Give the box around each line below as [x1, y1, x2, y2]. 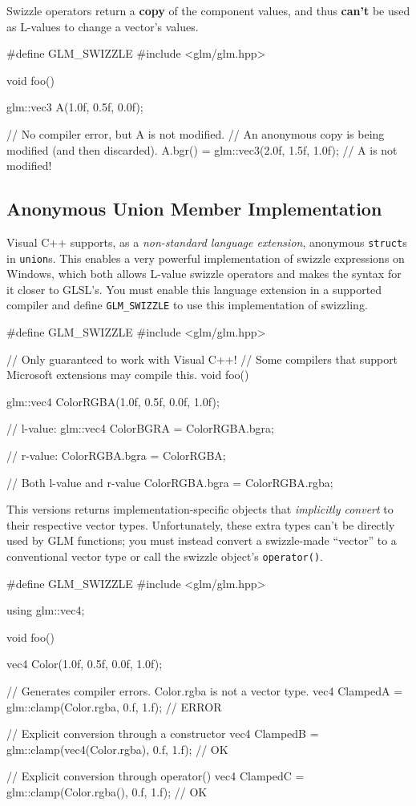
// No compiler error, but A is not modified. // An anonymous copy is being [6, 125, 385, 142]
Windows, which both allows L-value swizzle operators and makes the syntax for [6, 265, 402, 282]
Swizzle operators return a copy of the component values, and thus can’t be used [6, 2, 410, 18]
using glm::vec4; [6, 602, 85, 619]
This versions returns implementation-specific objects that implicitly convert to [6, 501, 394, 518]
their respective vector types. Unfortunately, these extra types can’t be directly [6, 516, 395, 533]
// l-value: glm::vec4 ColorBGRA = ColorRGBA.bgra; [6, 420, 274, 437]
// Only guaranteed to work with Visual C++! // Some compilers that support [6, 350, 398, 367]
